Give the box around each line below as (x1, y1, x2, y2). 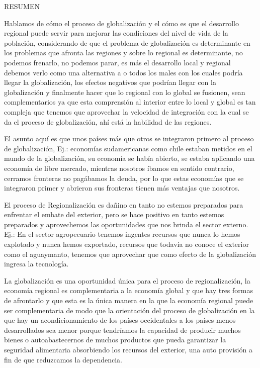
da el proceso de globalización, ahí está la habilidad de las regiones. (4, 116, 212, 127)
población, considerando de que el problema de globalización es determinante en (4, 37, 250, 48)
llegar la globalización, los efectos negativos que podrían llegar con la (4, 77, 216, 87)
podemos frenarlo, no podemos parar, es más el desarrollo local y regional (4, 57, 231, 67)
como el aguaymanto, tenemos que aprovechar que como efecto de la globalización (4, 248, 256, 259)
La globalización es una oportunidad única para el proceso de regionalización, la (4, 275, 250, 286)
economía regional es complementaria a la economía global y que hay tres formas (4, 285, 253, 296)
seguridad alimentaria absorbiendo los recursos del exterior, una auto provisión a (4, 344, 252, 354)
